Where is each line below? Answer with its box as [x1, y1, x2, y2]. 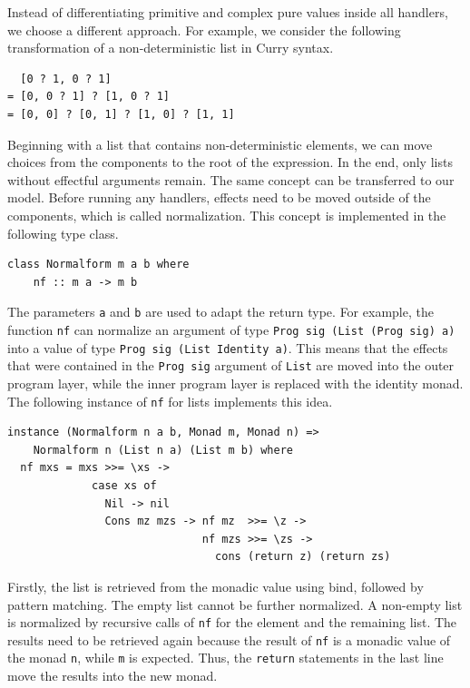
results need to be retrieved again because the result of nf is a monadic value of [7, 630, 451, 649]
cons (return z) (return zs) [215, 550, 391, 564]
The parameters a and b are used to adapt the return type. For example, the [7, 302, 434, 321]
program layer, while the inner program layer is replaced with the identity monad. [7, 373, 464, 392]
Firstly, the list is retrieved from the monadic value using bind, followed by [7, 576, 424, 595]
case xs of [92, 478, 157, 492]
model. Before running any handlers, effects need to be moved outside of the [7, 188, 431, 207]
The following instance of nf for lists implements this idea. [7, 391, 333, 410]
